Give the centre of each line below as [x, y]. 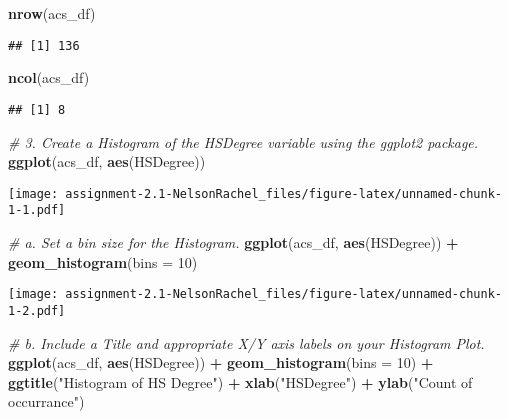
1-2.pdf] [37, 310]
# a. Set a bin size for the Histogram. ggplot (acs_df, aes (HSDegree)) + [233, 242]
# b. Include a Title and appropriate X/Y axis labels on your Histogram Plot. [246, 342]
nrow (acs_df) [52, 13]
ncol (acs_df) [49, 77]
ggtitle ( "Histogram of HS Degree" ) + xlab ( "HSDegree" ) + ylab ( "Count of [240, 381]
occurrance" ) [46, 401]
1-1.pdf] [37, 210]
